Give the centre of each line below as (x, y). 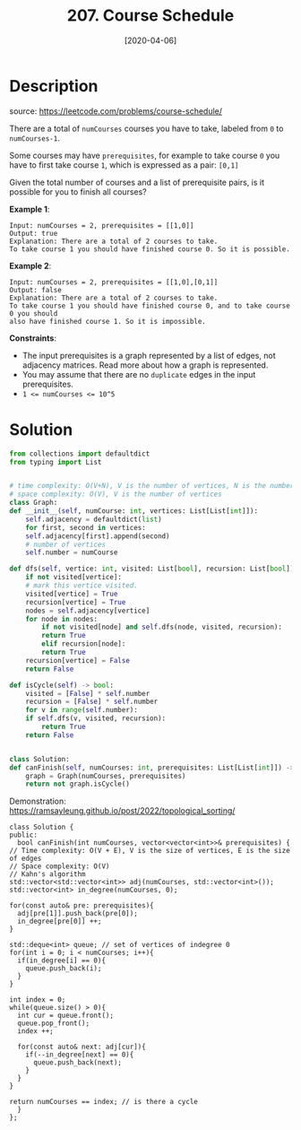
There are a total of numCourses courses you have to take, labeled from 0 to (146, 128)
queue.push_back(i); (64, 969)
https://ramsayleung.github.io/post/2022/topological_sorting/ (122, 811)
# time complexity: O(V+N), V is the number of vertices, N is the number (152, 486)
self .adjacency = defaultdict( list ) (94, 519)
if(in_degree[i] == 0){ (61, 960)
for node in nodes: (62, 619)
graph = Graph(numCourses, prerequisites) (106, 776)
